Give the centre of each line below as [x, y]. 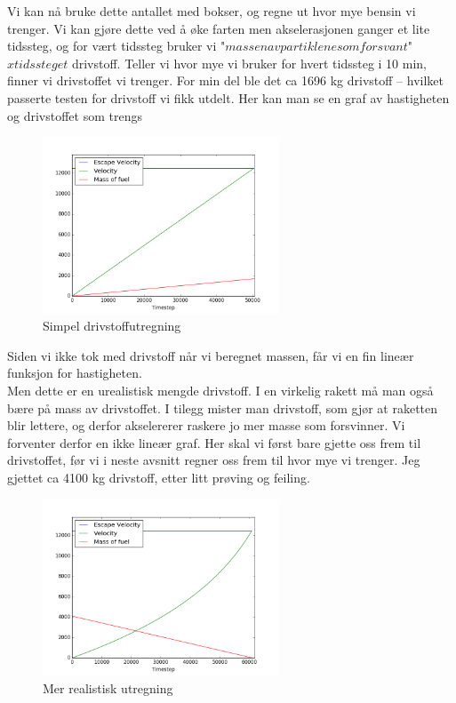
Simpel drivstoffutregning [112, 326]
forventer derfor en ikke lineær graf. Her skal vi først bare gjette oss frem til [214, 442]
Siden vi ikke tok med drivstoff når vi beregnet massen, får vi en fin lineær [211, 355]
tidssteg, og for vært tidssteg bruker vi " [116, 46]
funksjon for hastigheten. [75, 373]
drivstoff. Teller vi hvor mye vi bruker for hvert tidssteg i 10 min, [249, 63]
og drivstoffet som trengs [75, 115]
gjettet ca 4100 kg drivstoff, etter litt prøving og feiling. [159, 477]
